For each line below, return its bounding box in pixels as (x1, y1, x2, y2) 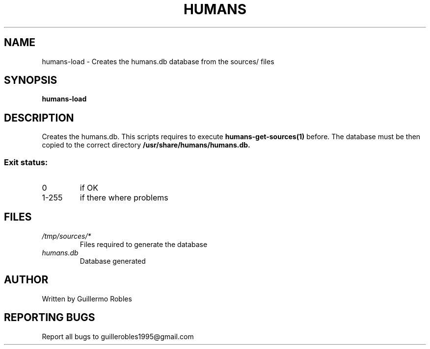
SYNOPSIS (4, 74, 57, 87)
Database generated (80, 256, 146, 265)
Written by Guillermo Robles (42, 294, 132, 303)
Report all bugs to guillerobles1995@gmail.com (42, 332, 194, 341)
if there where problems (80, 193, 168, 203)
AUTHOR (4, 274, 49, 286)
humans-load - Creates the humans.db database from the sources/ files (42, 57, 274, 66)
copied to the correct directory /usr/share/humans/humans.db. (42, 141, 250, 150)
